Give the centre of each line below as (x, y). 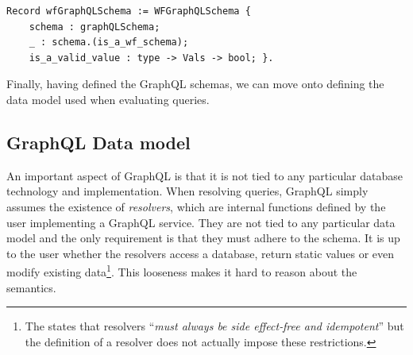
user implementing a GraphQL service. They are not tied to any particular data (201, 222)
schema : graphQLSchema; (95, 27)
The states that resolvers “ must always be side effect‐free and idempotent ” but (214, 326)
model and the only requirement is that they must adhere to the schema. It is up (203, 238)
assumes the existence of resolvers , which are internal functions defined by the (196, 206)
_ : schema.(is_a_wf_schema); (109, 42)
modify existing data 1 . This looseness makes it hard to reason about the (182, 270)
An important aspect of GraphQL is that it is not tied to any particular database (205, 175)
